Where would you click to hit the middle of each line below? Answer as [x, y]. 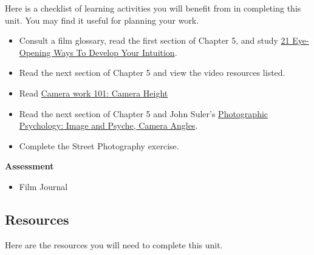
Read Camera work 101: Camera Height [94, 93]
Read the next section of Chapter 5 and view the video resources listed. [152, 73]
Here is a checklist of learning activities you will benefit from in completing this [153, 8]
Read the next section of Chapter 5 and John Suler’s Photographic [144, 113]
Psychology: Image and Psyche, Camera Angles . [108, 125]
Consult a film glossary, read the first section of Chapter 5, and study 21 [154, 40]
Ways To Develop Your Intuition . [115, 52]
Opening [35, 52]
